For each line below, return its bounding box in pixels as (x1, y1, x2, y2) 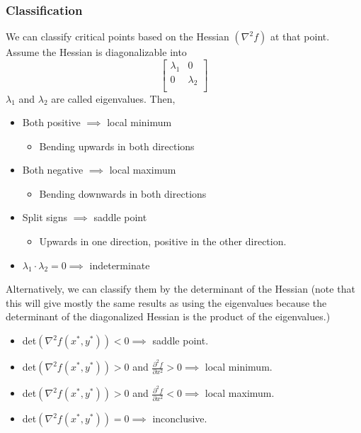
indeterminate (89, 257, 150, 272)
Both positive (22, 115, 81, 130)
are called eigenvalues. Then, (51, 91, 176, 106)
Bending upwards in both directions (39, 138, 195, 153)
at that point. (270, 29, 330, 44)
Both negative (22, 162, 84, 177)
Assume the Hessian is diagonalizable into (6, 45, 187, 60)
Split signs (22, 210, 67, 225)
